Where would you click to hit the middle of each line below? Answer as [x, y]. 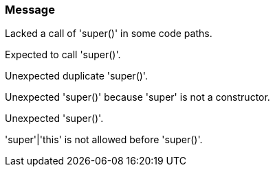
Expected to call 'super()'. [63, 55]
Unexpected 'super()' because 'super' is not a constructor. [137, 97]
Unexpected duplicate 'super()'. [76, 76]
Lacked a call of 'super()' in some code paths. [109, 34]
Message [30, 10]
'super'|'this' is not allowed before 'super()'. [104, 140]
